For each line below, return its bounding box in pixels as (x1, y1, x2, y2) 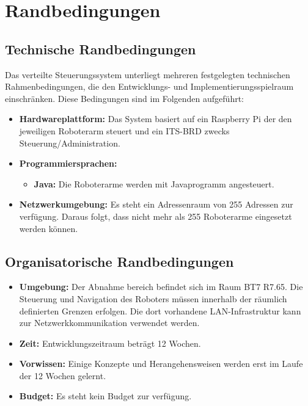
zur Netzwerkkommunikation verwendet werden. (19, 316, 200, 329)
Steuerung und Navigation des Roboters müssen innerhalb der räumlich (19, 292, 287, 305)
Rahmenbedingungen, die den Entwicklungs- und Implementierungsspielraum (5, 80, 294, 93)
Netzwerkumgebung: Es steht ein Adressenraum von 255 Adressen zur (19, 198, 293, 211)
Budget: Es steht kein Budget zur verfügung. (19, 390, 192, 402)
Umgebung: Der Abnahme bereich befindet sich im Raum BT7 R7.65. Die (19, 280, 303, 293)
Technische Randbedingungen (5, 39, 196, 58)
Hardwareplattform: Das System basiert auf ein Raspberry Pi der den (19, 112, 292, 125)
